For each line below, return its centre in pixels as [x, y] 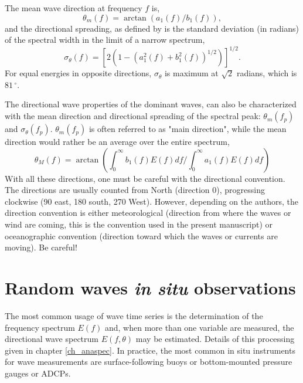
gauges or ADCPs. [38, 373]
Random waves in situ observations [150, 288]
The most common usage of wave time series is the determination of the [134, 315]
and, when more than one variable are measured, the [199, 327]
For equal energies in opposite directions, [78, 73]
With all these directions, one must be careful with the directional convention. [145, 178]
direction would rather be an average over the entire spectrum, [117, 142]
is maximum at [191, 73]
